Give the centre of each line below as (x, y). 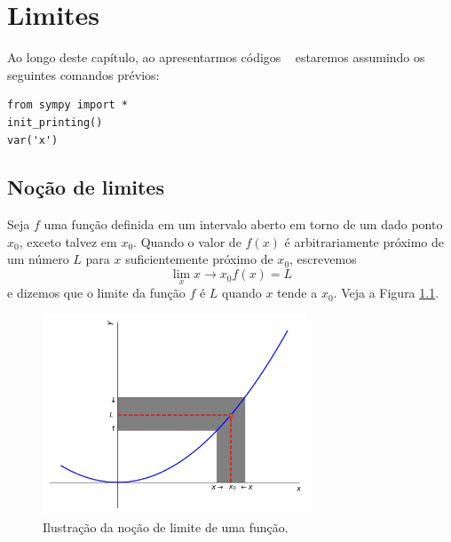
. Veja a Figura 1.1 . (386, 293)
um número (38, 259)
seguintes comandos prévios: (83, 74)
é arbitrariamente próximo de (364, 241)
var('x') (33, 140)
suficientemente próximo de (199, 259)
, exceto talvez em (68, 241)
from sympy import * (68, 105)
